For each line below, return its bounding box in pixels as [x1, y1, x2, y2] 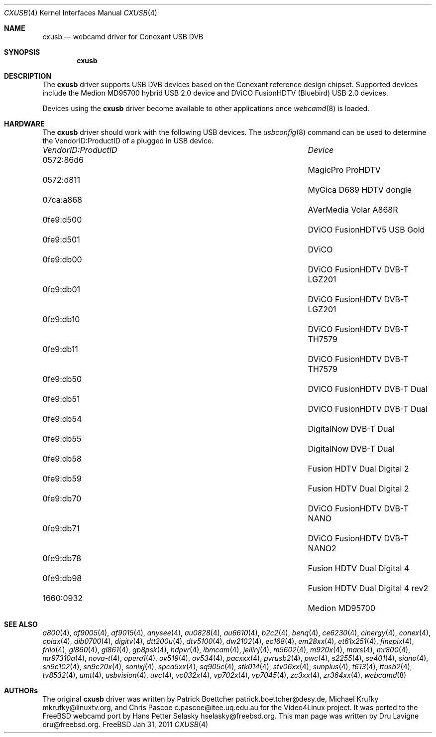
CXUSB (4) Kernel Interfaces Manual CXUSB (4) [4, 8, 157, 17]
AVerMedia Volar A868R [308, 205, 398, 215]
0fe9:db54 [42, 414, 82, 424]
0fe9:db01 [42, 284, 80, 294]
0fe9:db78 [42, 553, 82, 563]
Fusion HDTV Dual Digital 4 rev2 [308, 583, 429, 593]
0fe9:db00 [42, 254, 82, 264]
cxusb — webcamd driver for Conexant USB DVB [42, 32, 204, 41]
